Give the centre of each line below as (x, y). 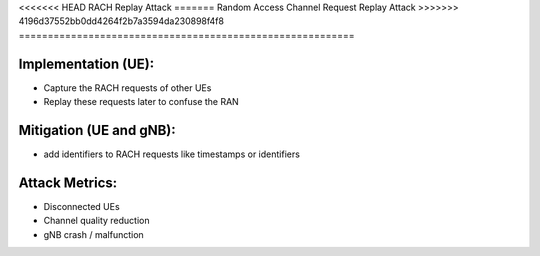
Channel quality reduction (96, 221)
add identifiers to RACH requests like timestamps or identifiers (171, 154)
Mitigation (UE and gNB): (97, 130)
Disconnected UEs (81, 206)
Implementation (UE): (86, 63)
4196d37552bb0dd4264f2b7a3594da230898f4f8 (121, 21)
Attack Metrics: (68, 182)
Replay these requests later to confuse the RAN (141, 102)
